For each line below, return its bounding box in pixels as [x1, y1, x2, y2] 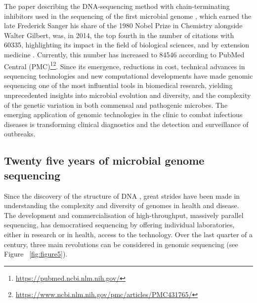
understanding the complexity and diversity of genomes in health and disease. [4, 200, 239, 211]
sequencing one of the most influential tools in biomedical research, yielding [4, 80, 233, 90]
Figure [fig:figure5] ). [4, 249, 68, 259]
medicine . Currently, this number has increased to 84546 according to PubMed [4, 49, 245, 59]
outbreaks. [4, 129, 36, 139]
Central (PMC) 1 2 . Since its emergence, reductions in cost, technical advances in [4, 59, 245, 71]
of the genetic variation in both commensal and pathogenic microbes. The [4, 99, 228, 110]
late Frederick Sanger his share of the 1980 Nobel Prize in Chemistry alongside [4, 20, 243, 31]
